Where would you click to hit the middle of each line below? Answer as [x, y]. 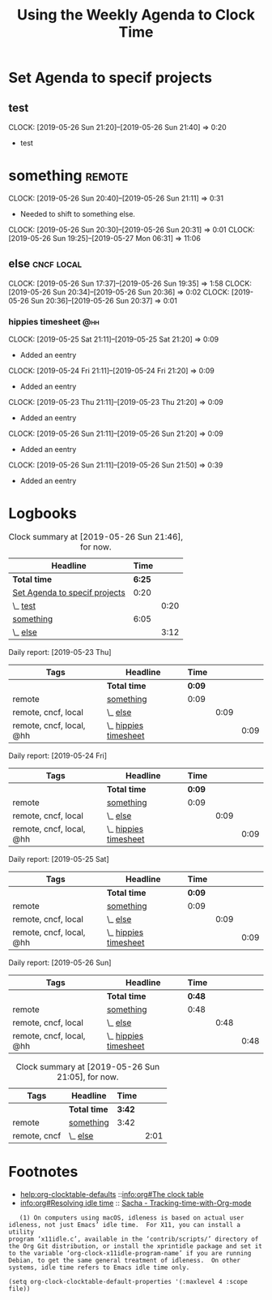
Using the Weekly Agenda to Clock [136, 15]
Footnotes [43, 1172]
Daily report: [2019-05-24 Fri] [58, 755]
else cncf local [45, 264]
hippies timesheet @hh [54, 321]
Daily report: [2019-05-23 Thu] [60, 652]
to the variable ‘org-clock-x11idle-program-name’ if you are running [130, 1253]
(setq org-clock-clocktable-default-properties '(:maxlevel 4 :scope [128, 1281]
